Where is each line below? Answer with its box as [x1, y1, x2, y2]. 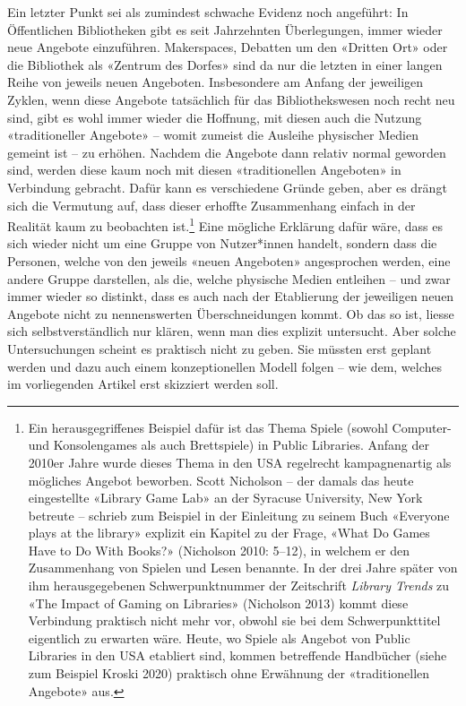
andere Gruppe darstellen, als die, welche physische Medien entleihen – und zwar [7, 269, 451, 288]
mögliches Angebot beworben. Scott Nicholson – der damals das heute [28, 470, 414, 489]
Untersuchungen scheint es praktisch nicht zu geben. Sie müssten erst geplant [7, 339, 432, 357]
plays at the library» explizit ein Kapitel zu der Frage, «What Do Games [28, 523, 430, 542]
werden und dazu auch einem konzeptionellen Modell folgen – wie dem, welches [7, 357, 443, 375]
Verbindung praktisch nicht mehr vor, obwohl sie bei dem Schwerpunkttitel [28, 611, 441, 630]
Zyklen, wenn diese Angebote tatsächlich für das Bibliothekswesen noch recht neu [7, 90, 455, 108]
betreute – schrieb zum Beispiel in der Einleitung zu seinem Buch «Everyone [28, 505, 450, 524]
